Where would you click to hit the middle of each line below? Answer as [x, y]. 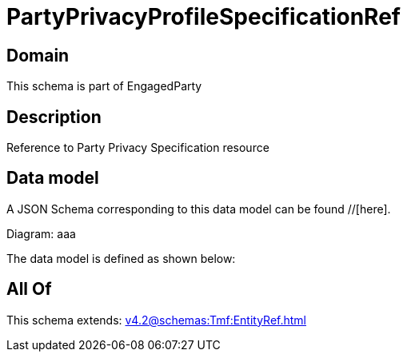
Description [54, 117]
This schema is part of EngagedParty [104, 86]
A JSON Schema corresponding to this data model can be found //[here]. [199, 209]
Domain [38, 55]
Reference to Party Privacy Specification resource [138, 148]
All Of [29, 289]
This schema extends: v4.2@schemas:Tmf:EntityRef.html [157, 320]
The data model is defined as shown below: [121, 258]
